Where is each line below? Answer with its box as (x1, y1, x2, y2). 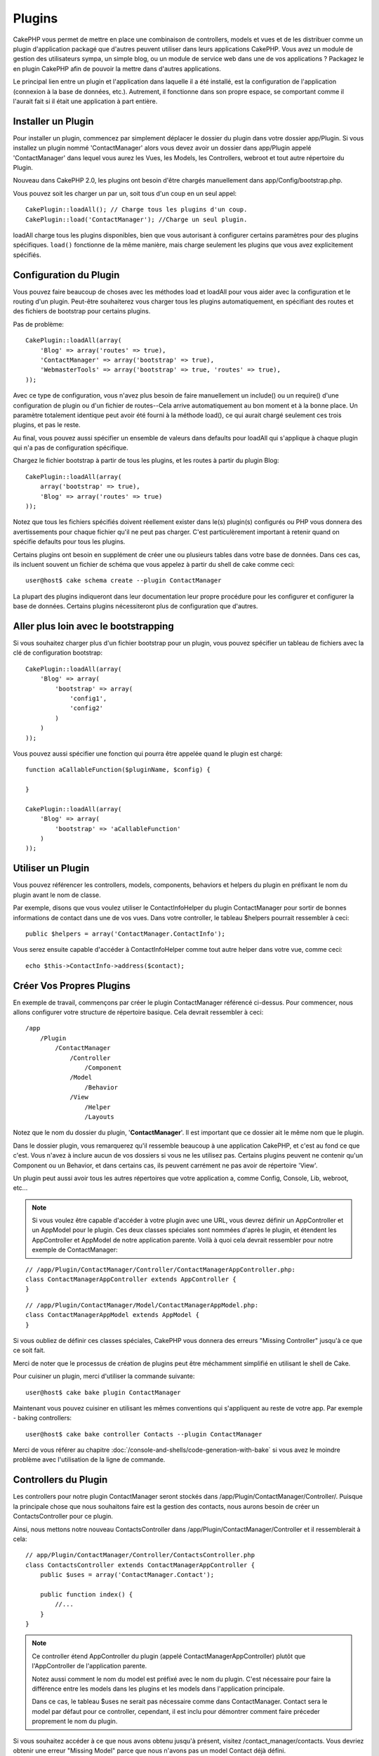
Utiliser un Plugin (13, 863, 90, 874)
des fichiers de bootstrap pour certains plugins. (13, 307, 151, 315)
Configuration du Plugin (13, 269, 120, 281)
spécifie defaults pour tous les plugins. (13, 537, 126, 546)
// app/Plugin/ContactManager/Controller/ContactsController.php (25, 1551, 255, 1559)
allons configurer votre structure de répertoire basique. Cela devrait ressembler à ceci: (13, 1008, 264, 1016)
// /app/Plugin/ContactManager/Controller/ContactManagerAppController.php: (25, 1265, 296, 1273)
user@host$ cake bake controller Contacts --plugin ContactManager (25, 1430, 262, 1438)
